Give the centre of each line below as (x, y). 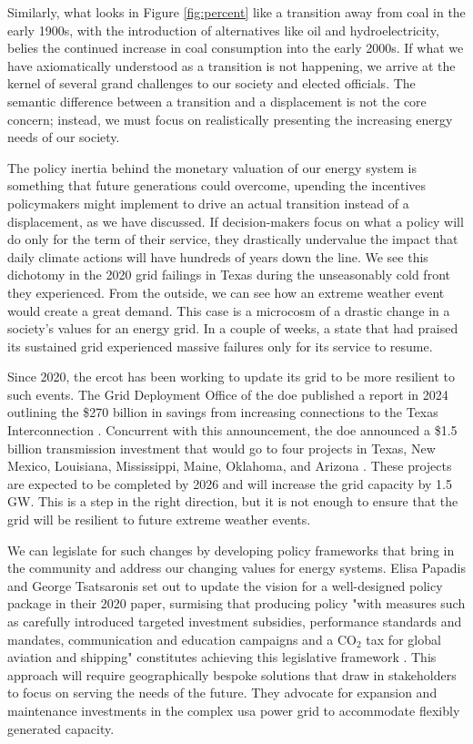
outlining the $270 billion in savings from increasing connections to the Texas (223, 412)
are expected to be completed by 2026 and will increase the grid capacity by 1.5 (230, 483)
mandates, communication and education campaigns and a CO (182, 639)
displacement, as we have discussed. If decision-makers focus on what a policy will (236, 221)
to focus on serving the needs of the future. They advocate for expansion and (222, 693)
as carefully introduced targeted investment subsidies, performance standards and (235, 621)
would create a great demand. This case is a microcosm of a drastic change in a (229, 310)
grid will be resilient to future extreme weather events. (159, 520)
